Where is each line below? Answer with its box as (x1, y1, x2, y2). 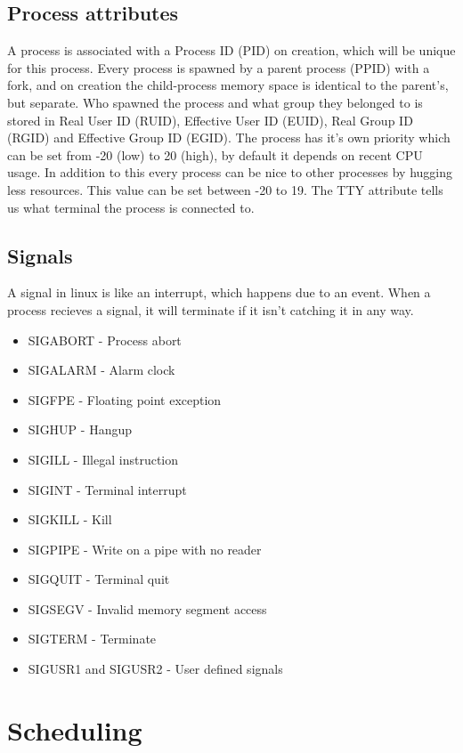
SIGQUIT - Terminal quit (28, 570, 170, 588)
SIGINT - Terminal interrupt (28, 480, 187, 498)
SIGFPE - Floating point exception (28, 390, 222, 409)
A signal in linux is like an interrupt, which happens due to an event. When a (7, 283, 431, 302)
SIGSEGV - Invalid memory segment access (28, 599, 267, 618)
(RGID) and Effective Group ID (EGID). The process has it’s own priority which (7, 128, 451, 147)
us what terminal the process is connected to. (7, 198, 255, 216)
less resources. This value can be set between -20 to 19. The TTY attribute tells (7, 180, 443, 198)
